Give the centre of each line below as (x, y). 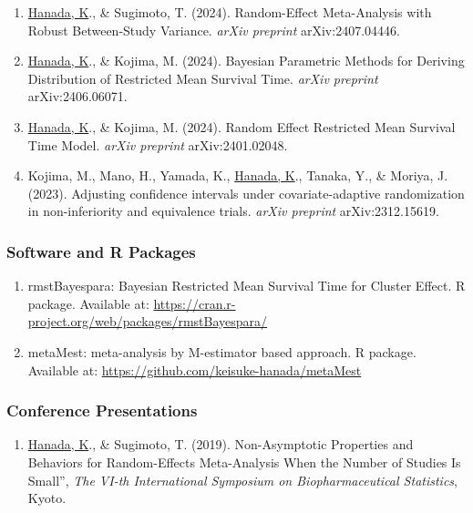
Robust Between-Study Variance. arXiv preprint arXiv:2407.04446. (214, 30)
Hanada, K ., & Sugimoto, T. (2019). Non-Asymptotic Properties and (221, 444)
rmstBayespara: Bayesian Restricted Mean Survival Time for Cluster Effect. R (247, 286)
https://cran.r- (195, 303)
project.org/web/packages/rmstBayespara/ (148, 321)
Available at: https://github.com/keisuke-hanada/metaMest (195, 369)
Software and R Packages (101, 251)
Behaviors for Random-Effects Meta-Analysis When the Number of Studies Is (244, 462)
